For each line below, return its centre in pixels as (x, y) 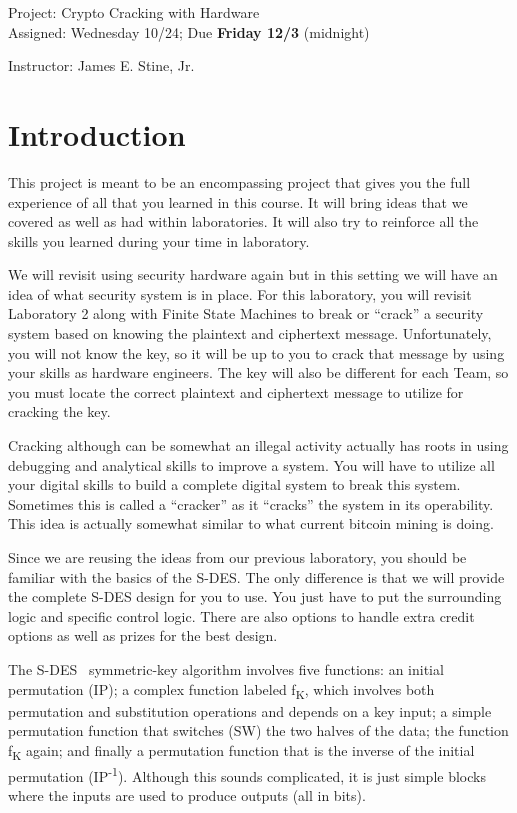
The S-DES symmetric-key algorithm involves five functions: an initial (226, 668)
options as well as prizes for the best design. (143, 635)
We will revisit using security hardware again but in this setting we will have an (253, 274)
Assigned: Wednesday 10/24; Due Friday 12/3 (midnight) (189, 31)
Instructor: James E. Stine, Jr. (101, 65)
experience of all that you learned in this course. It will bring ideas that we (238, 201)
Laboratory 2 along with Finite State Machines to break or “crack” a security (246, 313)
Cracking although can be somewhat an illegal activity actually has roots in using (258, 445)
